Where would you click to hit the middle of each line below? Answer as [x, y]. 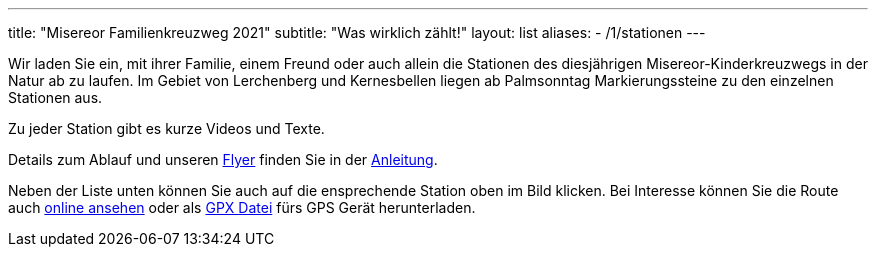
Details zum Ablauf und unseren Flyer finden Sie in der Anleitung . [223, 159]
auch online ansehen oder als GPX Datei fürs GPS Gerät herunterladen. [242, 207]
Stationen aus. [55, 97]
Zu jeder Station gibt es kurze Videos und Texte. [166, 128]
